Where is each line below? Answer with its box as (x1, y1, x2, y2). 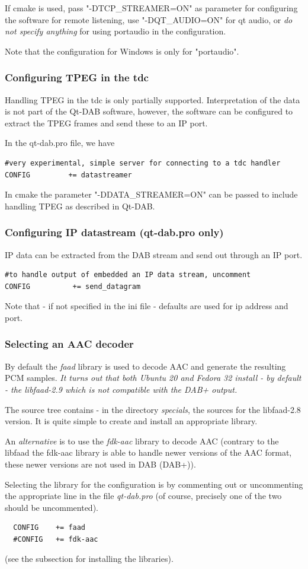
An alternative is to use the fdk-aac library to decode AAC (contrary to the (5, 434, 279, 447)
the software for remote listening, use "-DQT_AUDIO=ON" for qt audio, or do (5, 13, 293, 26)
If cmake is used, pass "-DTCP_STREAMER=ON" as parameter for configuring (5, 2, 298, 14)
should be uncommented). (5, 501, 98, 513)
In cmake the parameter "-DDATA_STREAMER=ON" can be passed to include (5, 188, 298, 201)
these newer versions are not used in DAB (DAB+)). (5, 457, 196, 470)
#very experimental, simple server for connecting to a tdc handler (5, 158, 281, 167)
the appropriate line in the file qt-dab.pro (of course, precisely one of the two (5, 489, 282, 502)
